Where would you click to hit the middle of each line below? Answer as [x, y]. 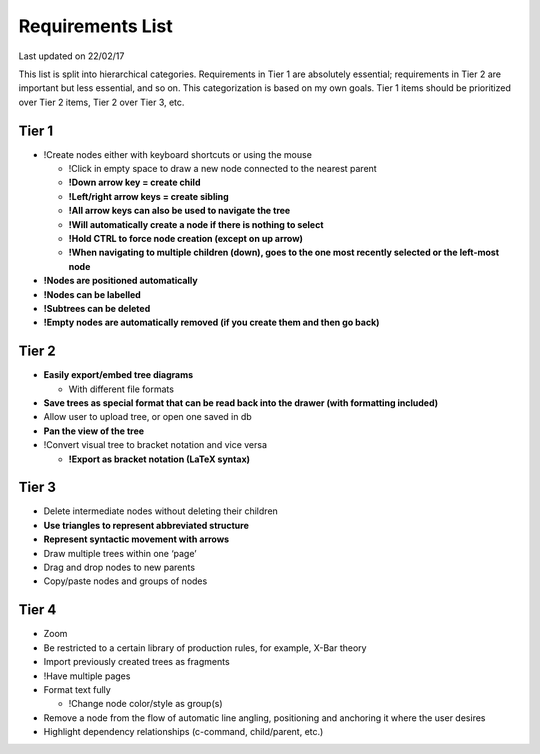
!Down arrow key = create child [134, 182]
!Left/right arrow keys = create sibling [148, 196]
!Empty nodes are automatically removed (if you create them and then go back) [211, 322]
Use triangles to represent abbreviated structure [146, 525]
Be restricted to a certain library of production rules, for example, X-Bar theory [205, 647]
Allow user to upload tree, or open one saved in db [147, 417]
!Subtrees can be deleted [97, 308]
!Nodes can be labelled [92, 294]
